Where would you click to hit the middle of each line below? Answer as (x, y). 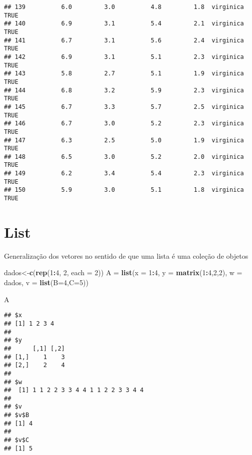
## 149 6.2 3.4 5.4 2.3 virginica (124, 174)
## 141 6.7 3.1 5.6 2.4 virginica (124, 40)
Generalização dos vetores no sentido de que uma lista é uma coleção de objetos (126, 255)
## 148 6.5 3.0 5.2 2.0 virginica (124, 157)
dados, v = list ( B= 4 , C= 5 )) (46, 282)
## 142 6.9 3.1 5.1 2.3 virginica (124, 57)
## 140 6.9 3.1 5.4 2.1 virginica (124, 24)
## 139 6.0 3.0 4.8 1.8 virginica (124, 7)
